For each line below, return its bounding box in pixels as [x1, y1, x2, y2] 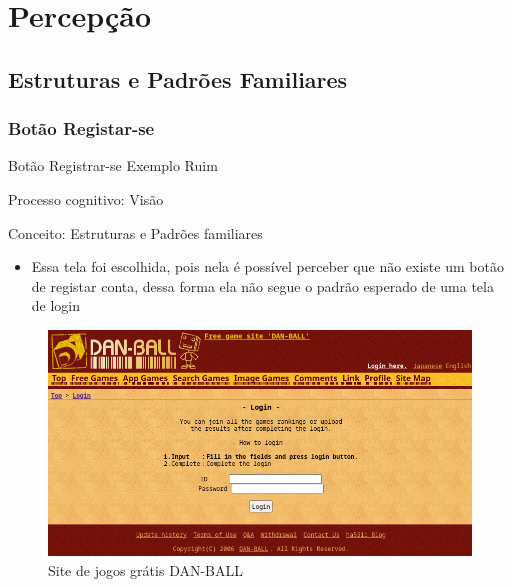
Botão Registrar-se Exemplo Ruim [8, 155, 218, 176]
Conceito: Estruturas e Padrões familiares [8, 222, 263, 243]
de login [31, 295, 81, 316]
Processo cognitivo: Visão [8, 188, 164, 209]
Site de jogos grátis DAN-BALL [48, 559, 244, 580]
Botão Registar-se [8, 116, 155, 141]
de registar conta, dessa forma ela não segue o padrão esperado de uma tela [31, 275, 494, 296]
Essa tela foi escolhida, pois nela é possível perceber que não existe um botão [31, 256, 504, 277]
